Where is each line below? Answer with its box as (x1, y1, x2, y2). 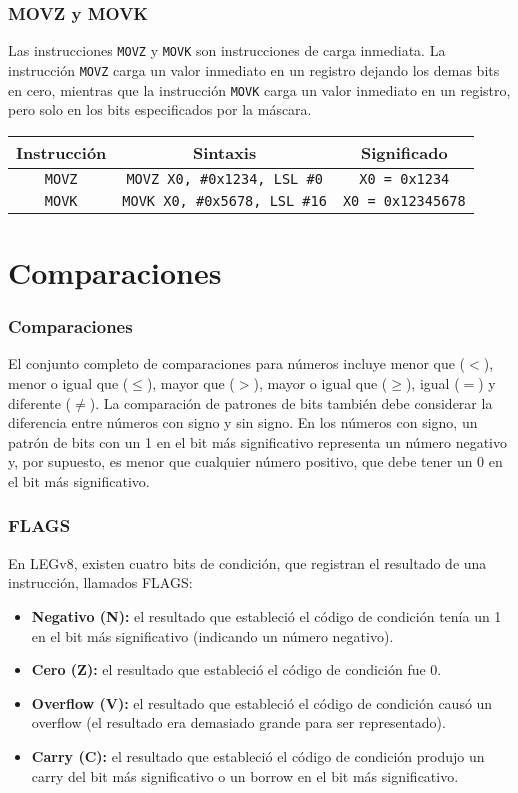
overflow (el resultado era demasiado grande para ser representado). (31, 712, 446, 733)
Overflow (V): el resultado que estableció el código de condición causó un (31, 692, 493, 713)
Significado (360, 140, 448, 164)
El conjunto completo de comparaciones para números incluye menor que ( (8, 353, 466, 374)
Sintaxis (193, 140, 257, 164)
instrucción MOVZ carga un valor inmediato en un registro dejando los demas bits (8, 59, 500, 80)
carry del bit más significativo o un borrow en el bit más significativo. (31, 765, 459, 786)
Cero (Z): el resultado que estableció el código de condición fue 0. (31, 659, 442, 680)
